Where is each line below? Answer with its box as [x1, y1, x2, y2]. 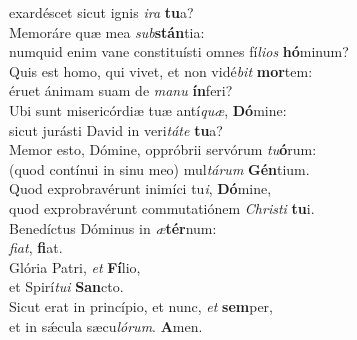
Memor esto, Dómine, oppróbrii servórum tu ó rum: [9, 139, 317, 160]
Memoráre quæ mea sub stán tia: [9, 21, 205, 42]
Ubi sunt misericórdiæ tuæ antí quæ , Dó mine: [9, 99, 287, 120]
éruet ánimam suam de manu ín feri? [9, 80, 233, 101]
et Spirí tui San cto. [9, 276, 124, 297]
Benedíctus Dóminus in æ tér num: [9, 217, 217, 238]
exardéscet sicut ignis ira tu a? [9, 2, 194, 22]
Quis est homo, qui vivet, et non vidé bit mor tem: [9, 60, 313, 81]
